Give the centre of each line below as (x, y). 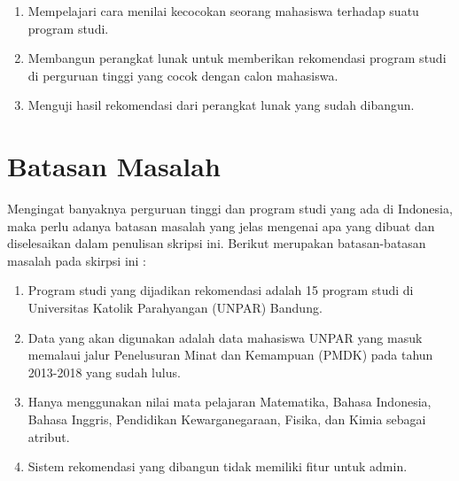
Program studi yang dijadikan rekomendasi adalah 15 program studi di (221, 290)
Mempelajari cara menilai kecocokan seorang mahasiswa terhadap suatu (223, 11)
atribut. (49, 436)
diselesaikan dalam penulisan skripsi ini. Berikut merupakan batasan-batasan (217, 243)
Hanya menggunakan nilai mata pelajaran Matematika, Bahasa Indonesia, (229, 402)
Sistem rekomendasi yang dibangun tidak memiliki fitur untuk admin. (218, 466)
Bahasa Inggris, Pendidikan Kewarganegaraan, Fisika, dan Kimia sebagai (227, 419)
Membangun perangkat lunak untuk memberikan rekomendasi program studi (237, 58)
